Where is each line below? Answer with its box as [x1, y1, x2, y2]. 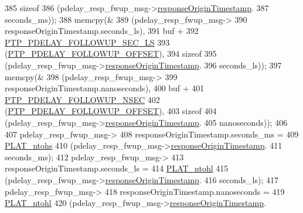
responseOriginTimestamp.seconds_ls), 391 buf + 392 [5, 25, 199, 37]
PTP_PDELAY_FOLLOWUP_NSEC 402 [5, 93, 160, 105]
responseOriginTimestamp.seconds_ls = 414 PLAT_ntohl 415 [5, 162, 229, 174]
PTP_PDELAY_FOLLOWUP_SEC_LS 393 [5, 36, 170, 48]
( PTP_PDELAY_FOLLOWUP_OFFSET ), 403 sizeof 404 [5, 105, 217, 117]
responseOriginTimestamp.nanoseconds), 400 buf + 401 [5, 82, 205, 94]
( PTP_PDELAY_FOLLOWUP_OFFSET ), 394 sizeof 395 [5, 47, 217, 60]
